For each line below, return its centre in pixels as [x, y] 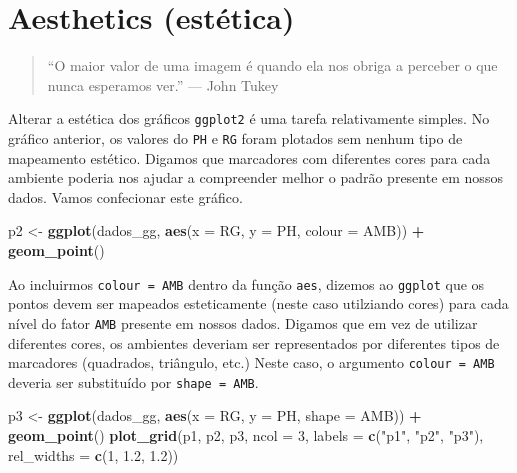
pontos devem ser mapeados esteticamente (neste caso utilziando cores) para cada [258, 303]
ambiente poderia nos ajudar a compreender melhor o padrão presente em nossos [255, 177]
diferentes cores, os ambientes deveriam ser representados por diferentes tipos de [254, 342]
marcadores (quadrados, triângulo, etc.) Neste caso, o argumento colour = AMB [251, 362]
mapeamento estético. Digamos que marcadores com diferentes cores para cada [249, 157]
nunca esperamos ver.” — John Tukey [163, 84]
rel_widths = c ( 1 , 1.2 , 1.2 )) [93, 454]
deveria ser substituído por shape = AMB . [133, 381]
